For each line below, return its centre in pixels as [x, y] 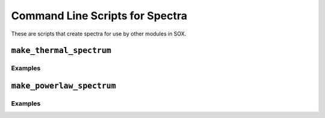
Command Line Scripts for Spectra [99, 16]
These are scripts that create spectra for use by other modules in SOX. [99, 34]
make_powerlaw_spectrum [64, 85]
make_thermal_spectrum [61, 51]
